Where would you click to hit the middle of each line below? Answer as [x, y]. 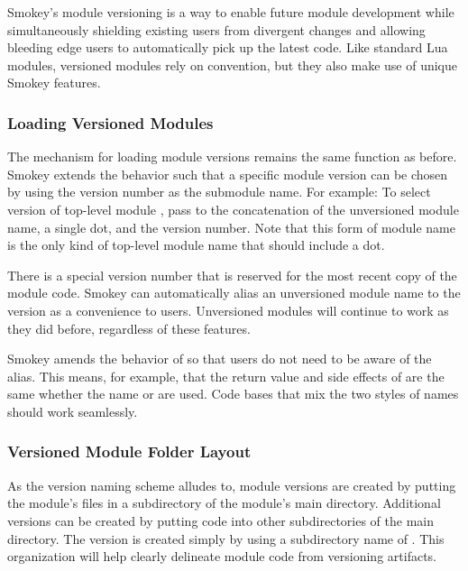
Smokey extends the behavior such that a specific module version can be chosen [228, 174]
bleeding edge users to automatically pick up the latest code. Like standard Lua [228, 47]
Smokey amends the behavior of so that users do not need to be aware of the [220, 359]
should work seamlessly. [73, 411]
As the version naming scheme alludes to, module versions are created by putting [232, 485]
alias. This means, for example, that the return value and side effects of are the [226, 376]
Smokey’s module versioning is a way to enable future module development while [231, 12]
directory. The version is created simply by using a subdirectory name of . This [226, 538]
